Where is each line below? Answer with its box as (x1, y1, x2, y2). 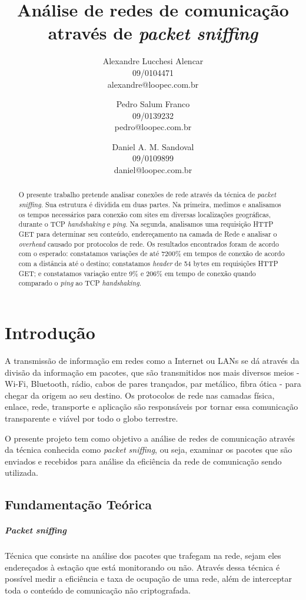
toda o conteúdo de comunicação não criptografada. (5, 584, 191, 596)
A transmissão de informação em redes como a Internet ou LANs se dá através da (5, 354, 300, 366)
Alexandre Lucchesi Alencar (102, 55, 204, 67)
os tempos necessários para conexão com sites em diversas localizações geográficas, (18, 209, 271, 219)
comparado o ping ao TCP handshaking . (18, 278, 141, 288)
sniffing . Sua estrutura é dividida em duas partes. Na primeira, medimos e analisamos (18, 200, 281, 210)
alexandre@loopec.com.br (107, 78, 199, 90)
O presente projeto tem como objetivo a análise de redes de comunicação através (5, 432, 295, 444)
